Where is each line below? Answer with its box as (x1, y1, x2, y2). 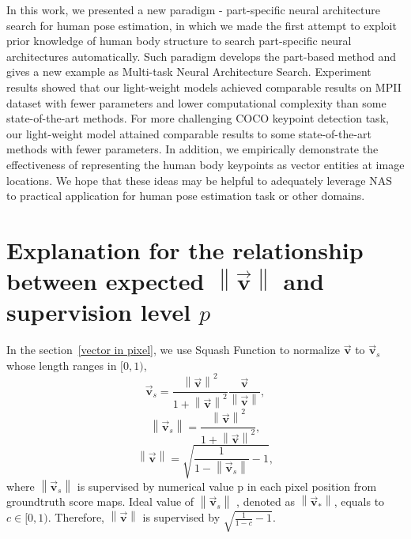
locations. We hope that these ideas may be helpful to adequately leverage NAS (6, 171, 392, 188)
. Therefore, (47, 509, 104, 526)
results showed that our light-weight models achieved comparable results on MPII (6, 78, 402, 95)
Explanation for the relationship (6, 233, 364, 266)
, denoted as (236, 493, 296, 510)
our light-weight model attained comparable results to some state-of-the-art (6, 125, 372, 141)
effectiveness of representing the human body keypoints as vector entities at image (6, 156, 405, 172)
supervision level (6, 296, 191, 328)
